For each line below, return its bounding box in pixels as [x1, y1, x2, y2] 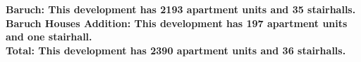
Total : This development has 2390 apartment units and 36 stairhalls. [6, 42, 346, 57]
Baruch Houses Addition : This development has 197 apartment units [6, 15, 348, 30]
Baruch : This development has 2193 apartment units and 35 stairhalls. [6, 2, 356, 16]
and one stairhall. [6, 29, 92, 44]
